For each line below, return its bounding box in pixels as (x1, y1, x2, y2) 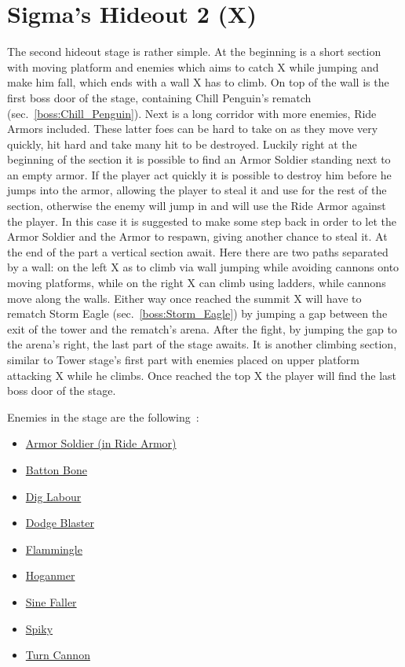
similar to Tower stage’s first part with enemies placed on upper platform (7, 352, 359, 367)
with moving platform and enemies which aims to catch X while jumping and (7, 58, 379, 75)
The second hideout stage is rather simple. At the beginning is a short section (7, 43, 381, 60)
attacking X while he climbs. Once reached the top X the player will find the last (7, 367, 397, 383)
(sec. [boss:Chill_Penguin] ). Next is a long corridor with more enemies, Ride (7, 105, 377, 121)
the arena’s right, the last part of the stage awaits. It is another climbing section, (7, 336, 397, 352)
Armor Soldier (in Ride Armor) (25, 435, 177, 451)
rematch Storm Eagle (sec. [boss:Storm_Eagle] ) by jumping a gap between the (7, 305, 388, 322)
